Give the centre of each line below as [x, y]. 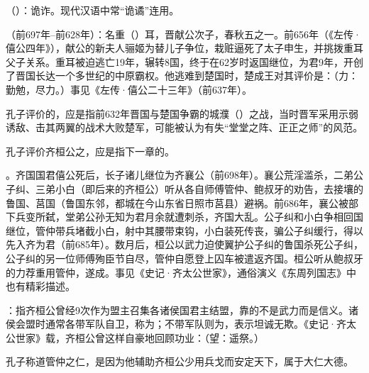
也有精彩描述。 [40, 286]
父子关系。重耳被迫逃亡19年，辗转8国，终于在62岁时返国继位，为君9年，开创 [184, 61]
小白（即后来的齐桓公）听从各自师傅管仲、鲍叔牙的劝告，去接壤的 [209, 188]
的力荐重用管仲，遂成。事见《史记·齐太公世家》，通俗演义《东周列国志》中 [181, 272]
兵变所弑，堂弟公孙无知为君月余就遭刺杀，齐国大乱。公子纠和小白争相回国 [189, 217]
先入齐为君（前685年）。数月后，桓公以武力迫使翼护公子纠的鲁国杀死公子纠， [184, 244]
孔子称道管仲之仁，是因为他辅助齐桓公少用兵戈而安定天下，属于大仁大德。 [180, 361]
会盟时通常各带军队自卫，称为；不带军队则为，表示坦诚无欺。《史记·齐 [181, 324]
